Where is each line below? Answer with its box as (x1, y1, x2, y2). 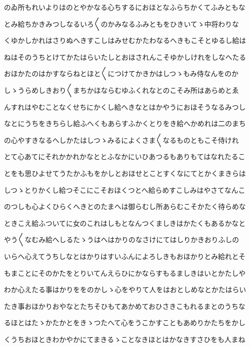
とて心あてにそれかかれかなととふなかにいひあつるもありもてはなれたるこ (4, 151, 246, 162)
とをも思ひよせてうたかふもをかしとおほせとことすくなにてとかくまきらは (4, 168, 246, 178)
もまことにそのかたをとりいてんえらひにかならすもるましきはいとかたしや (4, 267, 246, 278)
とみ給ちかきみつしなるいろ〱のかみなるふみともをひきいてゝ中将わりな (4, 18, 239, 29)
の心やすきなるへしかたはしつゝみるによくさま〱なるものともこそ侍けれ (4, 134, 239, 145)
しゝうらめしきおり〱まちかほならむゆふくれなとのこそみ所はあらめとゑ (4, 85, 239, 95)
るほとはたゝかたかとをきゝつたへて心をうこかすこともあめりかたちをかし (4, 317, 246, 328)
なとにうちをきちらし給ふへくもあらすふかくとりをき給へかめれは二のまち (4, 118, 246, 129)
